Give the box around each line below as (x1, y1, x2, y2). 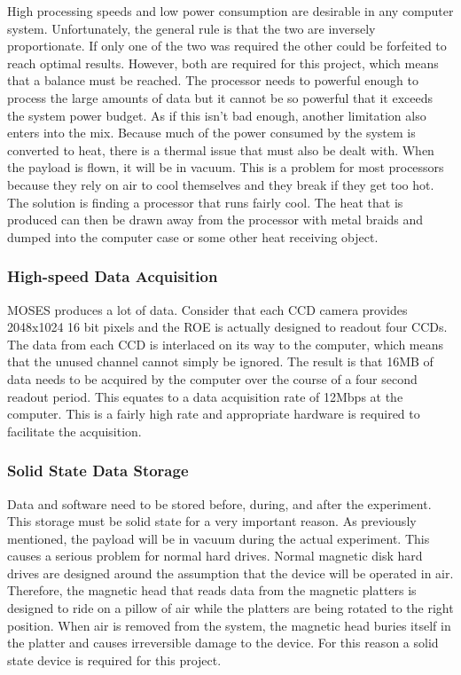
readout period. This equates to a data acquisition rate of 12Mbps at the (7, 387, 403, 405)
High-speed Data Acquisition (7, 265, 218, 287)
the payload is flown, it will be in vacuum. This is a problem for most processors (7, 158, 444, 177)
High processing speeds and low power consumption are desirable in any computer (7, 2, 454, 20)
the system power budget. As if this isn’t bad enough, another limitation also (7, 106, 426, 124)
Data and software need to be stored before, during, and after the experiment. (7, 494, 432, 513)
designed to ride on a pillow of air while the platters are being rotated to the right (7, 599, 454, 617)
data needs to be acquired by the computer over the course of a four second (7, 369, 418, 388)
